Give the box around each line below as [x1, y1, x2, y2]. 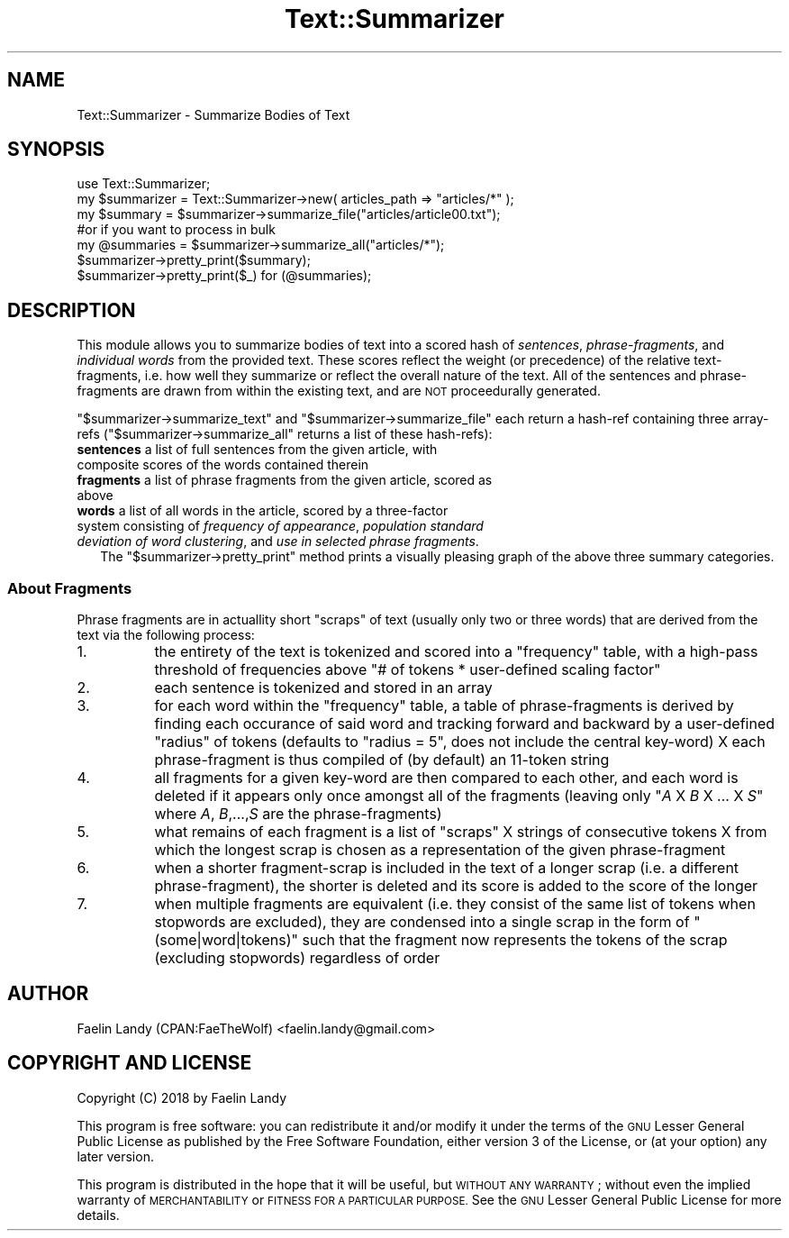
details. [77, 1206, 120, 1223]
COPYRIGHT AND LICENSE [7, 1051, 252, 1075]
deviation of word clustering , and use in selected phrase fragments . [77, 533, 479, 550]
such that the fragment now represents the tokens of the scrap [302, 931, 728, 950]
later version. [77, 1148, 154, 1164]
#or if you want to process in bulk [77, 222, 276, 238]
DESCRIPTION [7, 298, 136, 322]
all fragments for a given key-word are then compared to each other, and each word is [154, 769, 739, 787]
